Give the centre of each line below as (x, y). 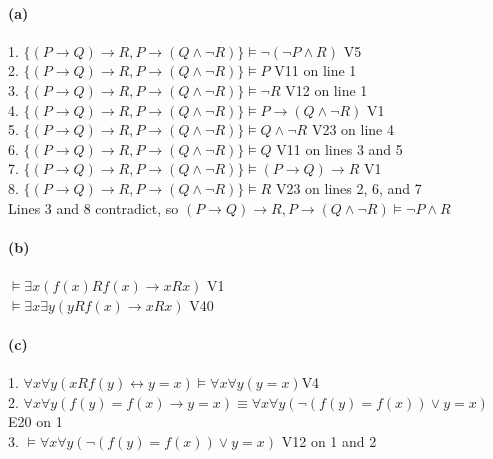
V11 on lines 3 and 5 (339, 148)
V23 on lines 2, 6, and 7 (348, 187)
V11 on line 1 (315, 70)
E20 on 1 (35, 421)
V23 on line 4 (352, 129)
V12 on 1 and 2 (329, 440)
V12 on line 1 (326, 89)
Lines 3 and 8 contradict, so (93, 207)
